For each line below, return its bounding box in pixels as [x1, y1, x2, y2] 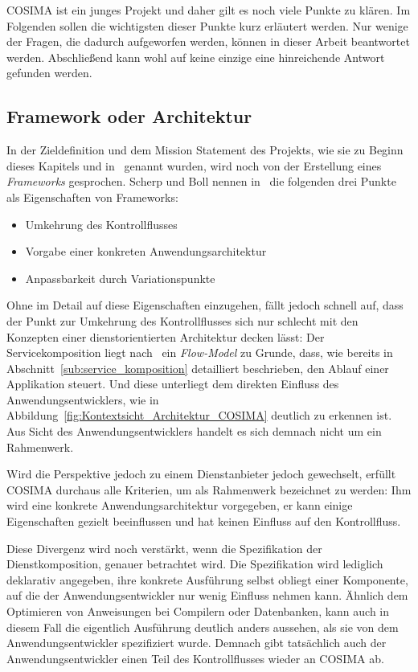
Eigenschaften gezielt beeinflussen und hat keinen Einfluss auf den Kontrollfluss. [6, 513, 401, 530]
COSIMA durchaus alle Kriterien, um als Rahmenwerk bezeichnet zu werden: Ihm [6, 481, 412, 498]
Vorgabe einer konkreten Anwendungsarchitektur [25, 243, 267, 260]
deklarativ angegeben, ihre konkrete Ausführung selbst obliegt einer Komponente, [6, 571, 408, 588]
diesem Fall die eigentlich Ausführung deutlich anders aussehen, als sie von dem [6, 618, 399, 635]
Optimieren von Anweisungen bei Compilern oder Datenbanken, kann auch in [6, 603, 390, 620]
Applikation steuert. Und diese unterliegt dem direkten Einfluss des [6, 375, 339, 392]
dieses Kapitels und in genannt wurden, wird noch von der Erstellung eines [6, 157, 382, 174]
